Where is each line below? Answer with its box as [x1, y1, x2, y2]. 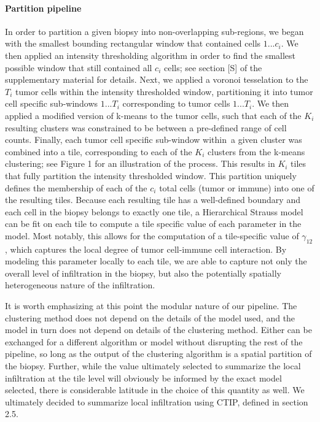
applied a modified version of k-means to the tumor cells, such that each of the [5, 109, 302, 121]
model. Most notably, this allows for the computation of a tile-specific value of [5, 229, 299, 242]
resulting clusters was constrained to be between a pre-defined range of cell [5, 121, 287, 134]
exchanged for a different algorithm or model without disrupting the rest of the [5, 335, 303, 348]
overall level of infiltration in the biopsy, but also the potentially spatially [5, 266, 281, 279]
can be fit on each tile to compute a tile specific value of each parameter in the [5, 217, 302, 230]
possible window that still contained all [5, 61, 152, 74]
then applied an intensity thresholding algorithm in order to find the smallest [5, 48, 296, 61]
